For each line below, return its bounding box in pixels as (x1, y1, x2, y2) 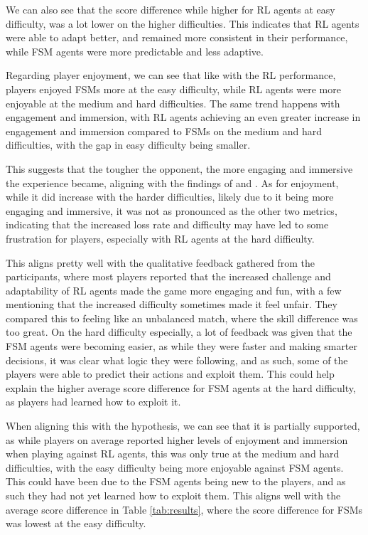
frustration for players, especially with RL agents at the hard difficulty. (6, 231, 315, 245)
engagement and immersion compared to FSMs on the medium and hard (6, 123, 322, 138)
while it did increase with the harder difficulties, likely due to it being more (6, 189, 334, 204)
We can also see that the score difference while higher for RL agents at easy (6, 2, 335, 16)
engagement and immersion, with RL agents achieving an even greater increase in (6, 110, 361, 125)
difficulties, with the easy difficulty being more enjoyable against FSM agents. (6, 460, 344, 475)
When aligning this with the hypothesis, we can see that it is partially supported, (6, 418, 360, 433)
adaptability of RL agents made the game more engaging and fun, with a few (6, 282, 342, 297)
